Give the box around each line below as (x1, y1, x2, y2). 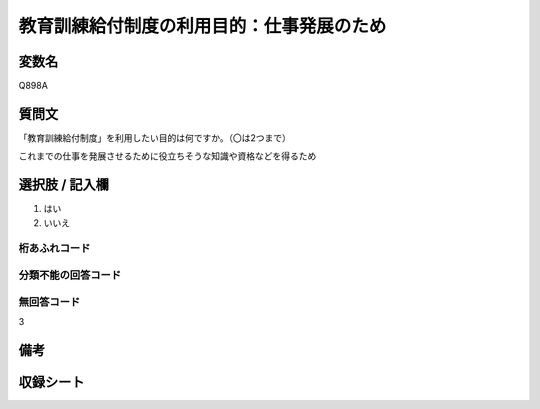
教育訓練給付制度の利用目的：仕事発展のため (18, 15, 387, 37)
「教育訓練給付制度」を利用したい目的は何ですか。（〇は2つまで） (18, 131, 292, 144)
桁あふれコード (18, 241, 91, 255)
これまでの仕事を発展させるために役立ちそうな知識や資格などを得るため (18, 150, 317, 162)
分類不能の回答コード (18, 268, 122, 282)
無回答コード (18, 295, 81, 309)
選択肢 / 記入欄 (18, 176, 110, 194)
